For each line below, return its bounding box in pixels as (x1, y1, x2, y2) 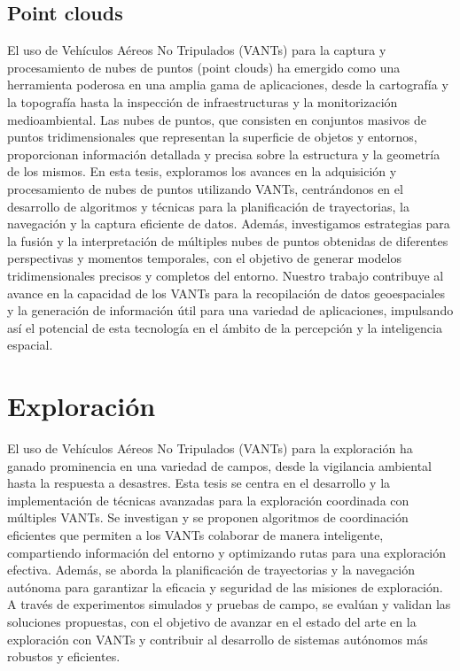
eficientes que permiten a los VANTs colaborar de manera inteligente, (7, 525, 384, 544)
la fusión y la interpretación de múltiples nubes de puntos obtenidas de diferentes (7, 231, 448, 250)
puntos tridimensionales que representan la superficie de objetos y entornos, (7, 127, 417, 146)
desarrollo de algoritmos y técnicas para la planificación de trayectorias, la (7, 197, 409, 215)
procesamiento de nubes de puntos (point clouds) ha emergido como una (7, 58, 401, 76)
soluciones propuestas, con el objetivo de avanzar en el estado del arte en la (7, 612, 417, 630)
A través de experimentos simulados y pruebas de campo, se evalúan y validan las (7, 595, 451, 613)
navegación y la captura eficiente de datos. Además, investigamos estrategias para (7, 214, 450, 233)
